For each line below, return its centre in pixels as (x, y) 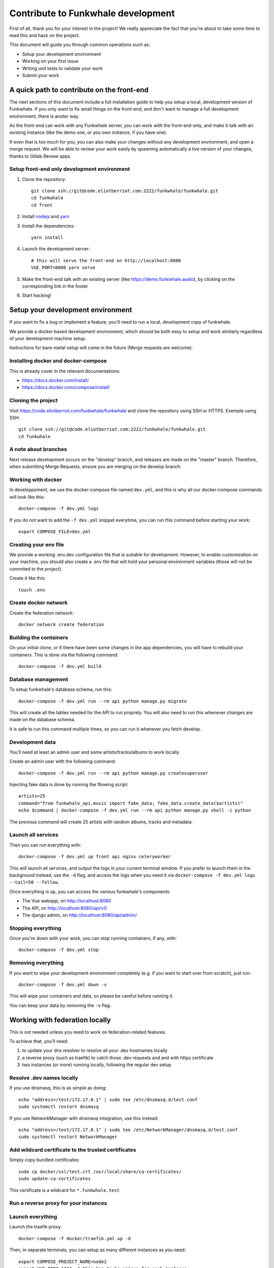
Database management (39, 679)
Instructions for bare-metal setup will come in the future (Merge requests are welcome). (101, 348)
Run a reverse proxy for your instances (58, 1203)
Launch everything (33, 1216)
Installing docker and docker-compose (58, 361)
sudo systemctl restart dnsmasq (59, 1107)
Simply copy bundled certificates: (44, 1160)
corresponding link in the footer (55, 286)
